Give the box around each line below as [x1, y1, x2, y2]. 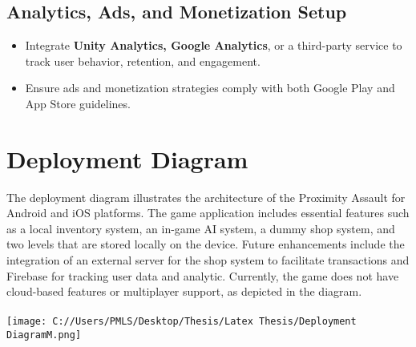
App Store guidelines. [25, 95, 131, 111]
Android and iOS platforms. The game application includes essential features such [6, 204, 410, 221]
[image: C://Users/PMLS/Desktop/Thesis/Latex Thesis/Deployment [6, 316, 357, 328]
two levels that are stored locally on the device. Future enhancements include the [6, 236, 405, 252]
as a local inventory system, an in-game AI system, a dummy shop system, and [6, 220, 395, 236]
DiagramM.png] [6, 329, 82, 341]
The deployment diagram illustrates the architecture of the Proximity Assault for [6, 188, 406, 205]
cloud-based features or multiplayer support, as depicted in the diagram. [6, 283, 362, 300]
